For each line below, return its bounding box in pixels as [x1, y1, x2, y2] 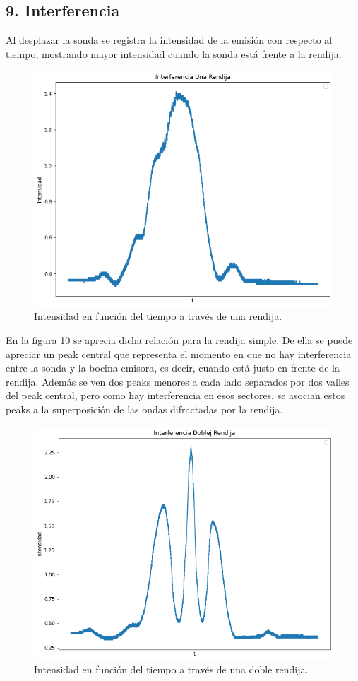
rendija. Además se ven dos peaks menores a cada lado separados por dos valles [6, 374, 350, 389]
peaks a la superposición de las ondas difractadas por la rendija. [6, 402, 283, 417]
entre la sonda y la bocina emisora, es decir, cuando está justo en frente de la [6, 360, 340, 375]
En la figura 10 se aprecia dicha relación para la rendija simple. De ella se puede [6, 333, 353, 348]
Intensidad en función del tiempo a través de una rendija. [34, 309, 282, 324]
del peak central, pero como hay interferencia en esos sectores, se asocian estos [6, 388, 345, 403]
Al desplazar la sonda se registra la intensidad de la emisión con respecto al [6, 32, 333, 47]
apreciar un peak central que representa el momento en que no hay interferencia [6, 346, 352, 361]
